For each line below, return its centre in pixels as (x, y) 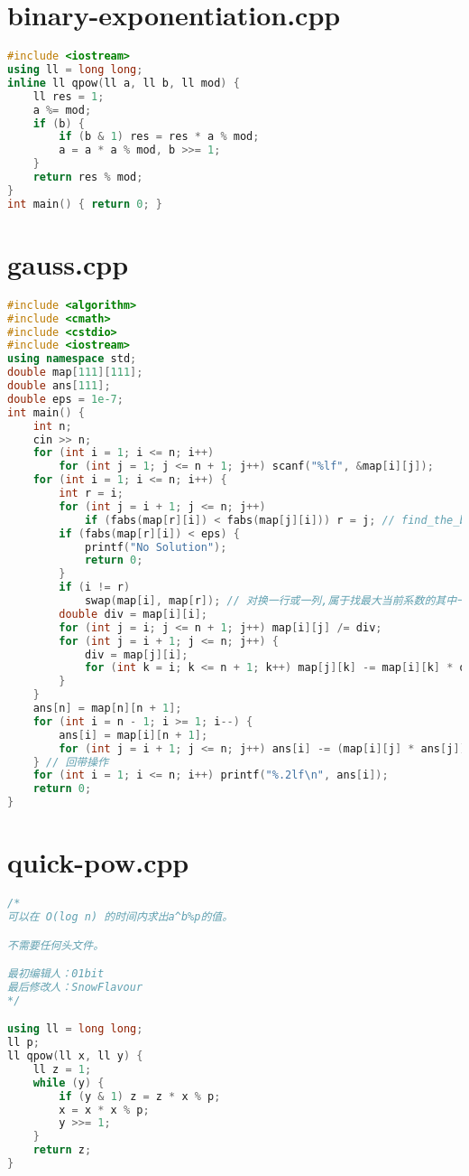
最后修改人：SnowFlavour (75, 987)
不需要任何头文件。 (56, 945)
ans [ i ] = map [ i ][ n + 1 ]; (133, 735)
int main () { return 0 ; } (85, 204)
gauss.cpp (68, 263)
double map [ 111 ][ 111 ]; (75, 373)
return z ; (62, 1150)
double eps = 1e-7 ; (65, 399)
